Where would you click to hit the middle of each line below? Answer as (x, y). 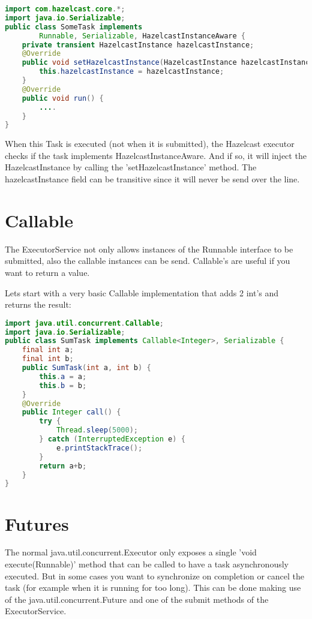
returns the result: (38, 304)
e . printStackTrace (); (99, 448)
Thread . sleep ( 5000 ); (97, 430)
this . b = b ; (63, 385)
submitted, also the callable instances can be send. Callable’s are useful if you (148, 261)
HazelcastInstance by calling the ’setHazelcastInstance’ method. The (131, 167)
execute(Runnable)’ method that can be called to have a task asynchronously (147, 564)
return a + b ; (63, 466)
